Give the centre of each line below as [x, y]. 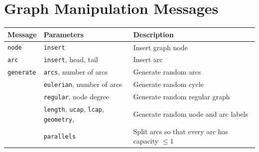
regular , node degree [76, 97]
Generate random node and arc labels [191, 114]
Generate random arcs [167, 72]
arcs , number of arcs [75, 72]
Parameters [64, 34]
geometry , [59, 118]
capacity [146, 141]
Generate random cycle [168, 84]
